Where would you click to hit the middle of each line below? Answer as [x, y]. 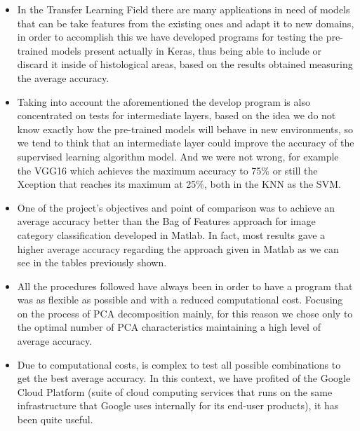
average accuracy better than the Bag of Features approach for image [166, 221]
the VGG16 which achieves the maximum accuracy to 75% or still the [167, 170]
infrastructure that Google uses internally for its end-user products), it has [178, 405]
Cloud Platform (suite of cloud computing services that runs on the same [175, 391]
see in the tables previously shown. [92, 262]
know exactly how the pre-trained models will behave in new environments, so [185, 129]
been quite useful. [55, 419]
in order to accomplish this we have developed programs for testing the [170, 37]
